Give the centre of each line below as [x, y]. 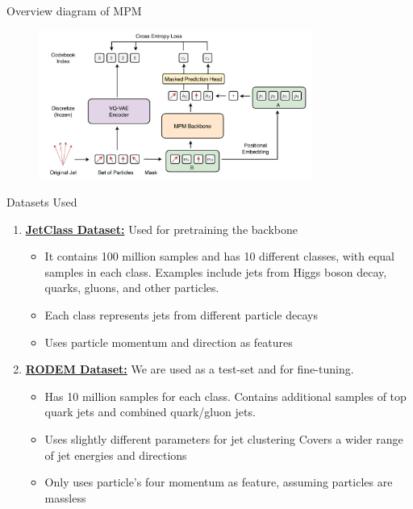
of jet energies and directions [116, 455]
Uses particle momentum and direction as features [169, 342]
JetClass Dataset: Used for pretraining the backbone [161, 229]
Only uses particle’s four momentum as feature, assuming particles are [219, 482]
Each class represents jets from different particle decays [181, 314]
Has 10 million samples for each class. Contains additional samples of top [225, 396]
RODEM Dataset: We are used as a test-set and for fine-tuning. [190, 369]
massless [65, 497]
